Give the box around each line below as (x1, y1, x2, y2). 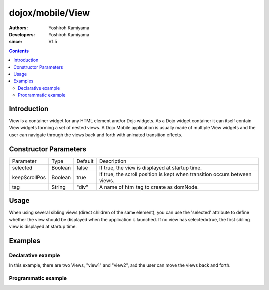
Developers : (9, 31, 35, 37)
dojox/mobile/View (9, 7, 90, 18)
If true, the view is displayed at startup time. (99, 164, 202, 171)
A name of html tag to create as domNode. (99, 183, 199, 190)
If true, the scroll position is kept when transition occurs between (99, 171, 252, 178)
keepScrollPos (12, 174, 46, 181)
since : (9, 39, 22, 45)
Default (76, 157, 94, 164)
